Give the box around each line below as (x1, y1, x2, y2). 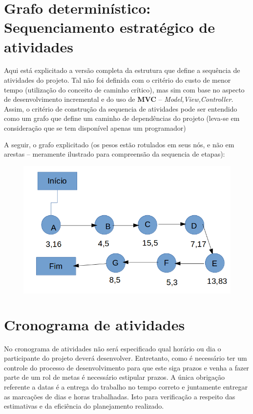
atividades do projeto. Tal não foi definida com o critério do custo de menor (4, 74, 231, 85)
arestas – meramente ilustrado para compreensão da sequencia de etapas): (4, 149, 225, 159)
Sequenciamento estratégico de (4, 17, 215, 37)
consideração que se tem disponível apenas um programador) (4, 122, 186, 133)
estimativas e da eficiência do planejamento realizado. (4, 401, 164, 411)
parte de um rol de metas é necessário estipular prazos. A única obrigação (4, 372, 225, 382)
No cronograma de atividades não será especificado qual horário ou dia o (4, 343, 221, 353)
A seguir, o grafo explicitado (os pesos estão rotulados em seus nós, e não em (4, 139, 234, 149)
